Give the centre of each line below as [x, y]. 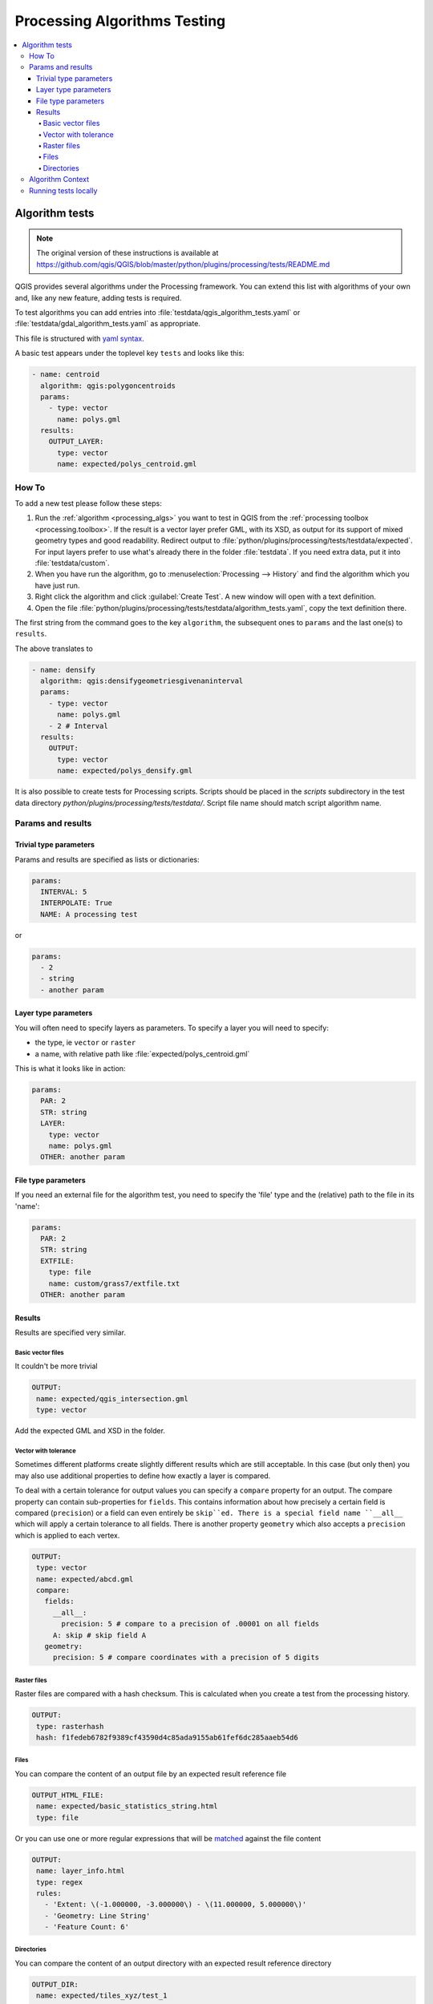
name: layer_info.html [81, 1871]
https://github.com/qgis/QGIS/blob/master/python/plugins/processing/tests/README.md [183, 264]
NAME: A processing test [89, 914]
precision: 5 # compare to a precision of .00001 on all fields [190, 1624]
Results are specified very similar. [70, 1332]
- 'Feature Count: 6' [87, 1927]
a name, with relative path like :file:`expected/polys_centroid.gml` [142, 1053]
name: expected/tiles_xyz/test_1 [102, 1996]
